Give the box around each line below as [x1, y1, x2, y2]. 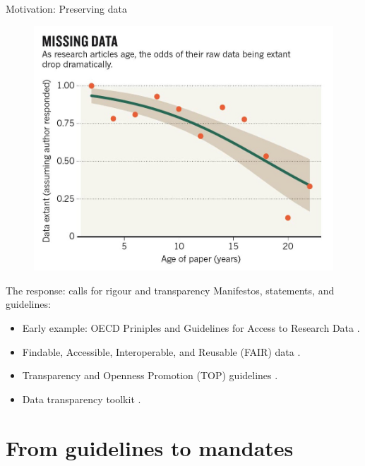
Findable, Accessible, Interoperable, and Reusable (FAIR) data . [22, 344, 301, 359]
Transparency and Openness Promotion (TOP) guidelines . [22, 368, 278, 383]
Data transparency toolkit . [22, 391, 141, 406]
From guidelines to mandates [6, 433, 294, 462]
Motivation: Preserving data [6, 1, 127, 16]
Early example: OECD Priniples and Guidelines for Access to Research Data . [22, 321, 360, 335]
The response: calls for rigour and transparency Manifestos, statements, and [6, 282, 335, 297]
